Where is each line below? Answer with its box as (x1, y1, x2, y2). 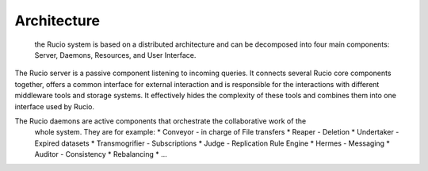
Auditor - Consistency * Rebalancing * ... (34, 150, 168, 159)
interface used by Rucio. (14, 101, 95, 111)
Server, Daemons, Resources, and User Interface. (34, 50, 197, 59)
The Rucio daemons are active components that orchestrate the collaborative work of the (14, 116, 307, 126)
